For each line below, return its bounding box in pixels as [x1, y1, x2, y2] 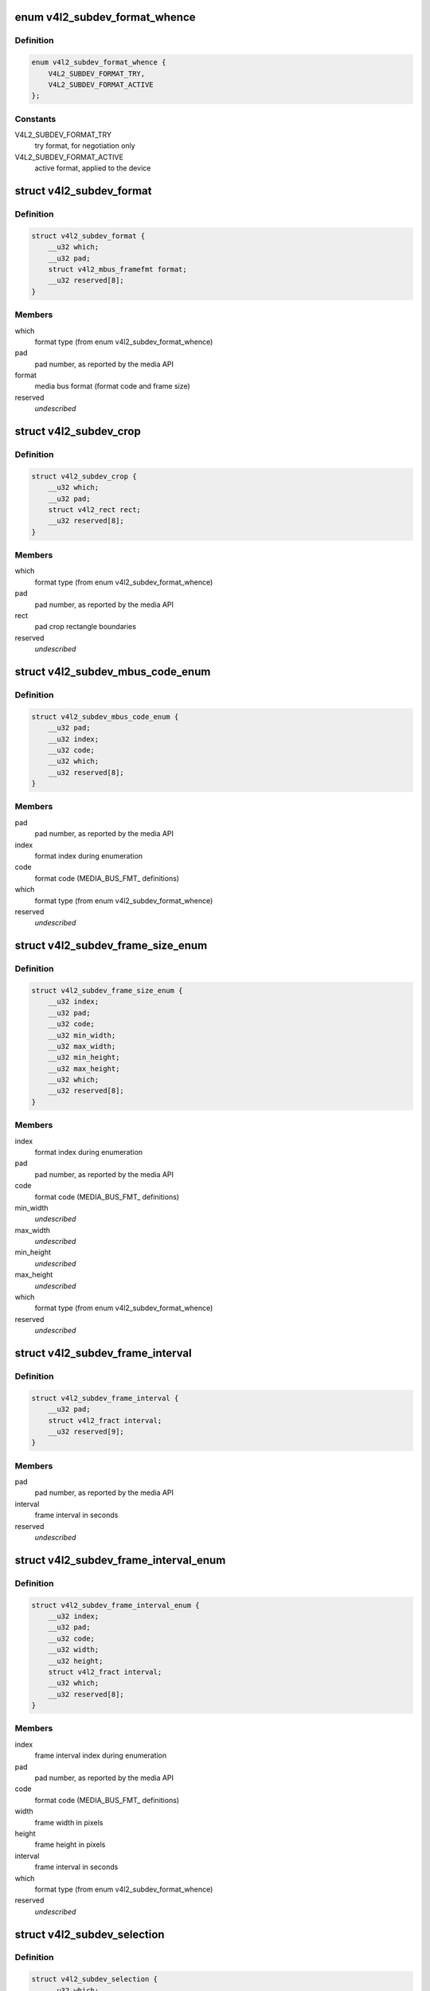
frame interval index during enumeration [34, 1750, 167, 1760]
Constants [14, 113, 57, 124]
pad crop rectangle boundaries [34, 622, 137, 632]
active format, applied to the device [34, 163, 151, 173]
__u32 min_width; [48, 1031, 116, 1039]
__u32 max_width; [48, 1042, 116, 1050]
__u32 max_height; [48, 1064, 120, 1073]
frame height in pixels [34, 1840, 106, 1849]
